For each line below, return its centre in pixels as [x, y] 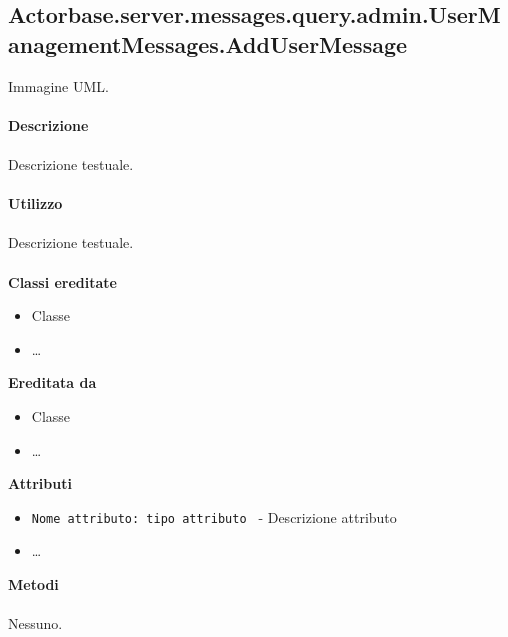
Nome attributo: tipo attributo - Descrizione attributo [214, 516]
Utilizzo [35, 203]
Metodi [33, 583]
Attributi [40, 483]
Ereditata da [52, 382]
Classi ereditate [62, 281]
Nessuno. [35, 623]
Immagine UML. [58, 85]
